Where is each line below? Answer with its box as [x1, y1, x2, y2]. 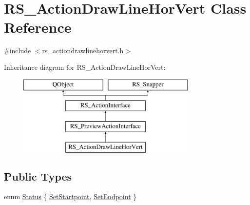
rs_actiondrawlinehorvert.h [42, 45, 124, 56]
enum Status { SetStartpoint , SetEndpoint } [4, 191, 137, 202]
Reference [4, 17, 72, 37]
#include [4, 45, 31, 56]
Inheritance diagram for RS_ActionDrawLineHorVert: [4, 61, 166, 72]
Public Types [4, 168, 72, 184]
